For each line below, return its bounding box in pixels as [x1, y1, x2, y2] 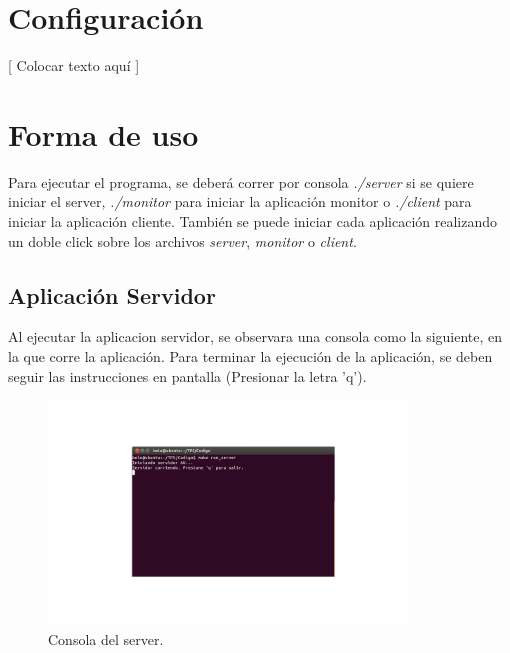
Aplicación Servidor [8, 279, 216, 310]
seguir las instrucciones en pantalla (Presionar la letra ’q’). [8, 365, 367, 386]
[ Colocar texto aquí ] [8, 55, 140, 76]
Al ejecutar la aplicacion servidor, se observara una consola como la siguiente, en [8, 326, 503, 347]
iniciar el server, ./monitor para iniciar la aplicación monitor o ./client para [8, 191, 472, 212]
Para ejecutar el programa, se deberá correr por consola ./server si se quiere [8, 171, 474, 192]
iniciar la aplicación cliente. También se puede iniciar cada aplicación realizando [8, 211, 498, 232]
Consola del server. [48, 629, 164, 650]
